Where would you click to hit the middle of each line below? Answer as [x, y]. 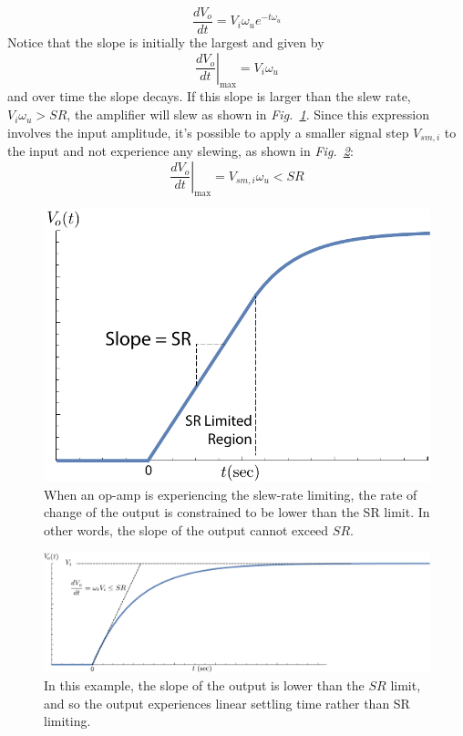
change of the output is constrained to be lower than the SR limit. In [237, 512]
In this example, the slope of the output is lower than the [204, 685]
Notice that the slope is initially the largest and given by [166, 42]
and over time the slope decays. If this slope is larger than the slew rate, [209, 96]
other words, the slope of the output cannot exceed [186, 529]
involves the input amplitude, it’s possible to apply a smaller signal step [208, 132]
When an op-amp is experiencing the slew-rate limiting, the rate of [231, 494]
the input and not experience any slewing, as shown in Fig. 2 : [180, 151]
